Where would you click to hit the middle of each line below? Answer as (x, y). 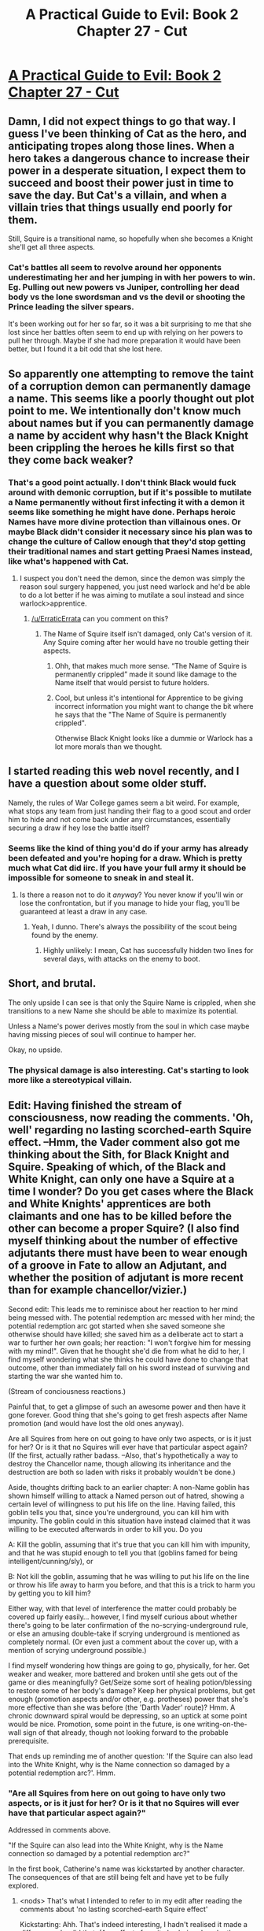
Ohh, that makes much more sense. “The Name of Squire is (151, 665)
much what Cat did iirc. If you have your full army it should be (127, 868)
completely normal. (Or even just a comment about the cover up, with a (123, 1642)
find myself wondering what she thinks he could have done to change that (128, 1359)
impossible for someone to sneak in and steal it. (101, 877)
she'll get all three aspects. (52, 247)
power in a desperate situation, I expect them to (127, 170)
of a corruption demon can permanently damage (130, 386)
